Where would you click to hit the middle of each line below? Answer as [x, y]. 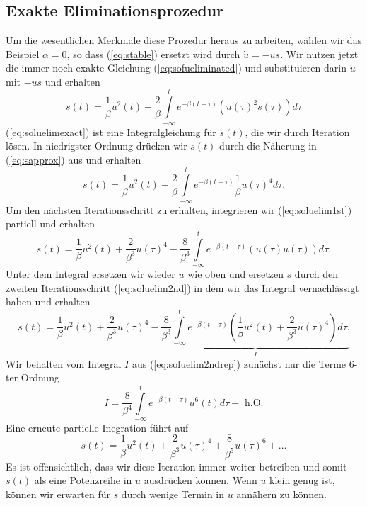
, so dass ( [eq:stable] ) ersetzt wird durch [153, 54]
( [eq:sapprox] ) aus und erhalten [74, 159]
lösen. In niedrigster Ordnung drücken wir [97, 146]
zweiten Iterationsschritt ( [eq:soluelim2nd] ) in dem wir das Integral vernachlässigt [182, 287]
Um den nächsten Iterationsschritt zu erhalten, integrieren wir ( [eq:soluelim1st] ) [179, 209]
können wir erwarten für [58, 494]
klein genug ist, [302, 480]
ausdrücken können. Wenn [200, 480]
